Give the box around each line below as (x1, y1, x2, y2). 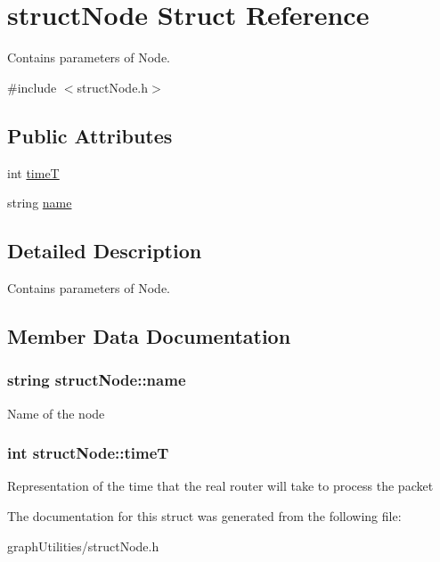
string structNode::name (7, 369, 186, 391)
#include (7, 77, 57, 96)
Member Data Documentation (7, 322, 291, 349)
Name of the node (7, 403, 105, 422)
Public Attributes (7, 121, 173, 149)
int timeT (7, 163, 60, 182)
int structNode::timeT (7, 442, 169, 464)
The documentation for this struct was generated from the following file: (7, 506, 402, 525)
